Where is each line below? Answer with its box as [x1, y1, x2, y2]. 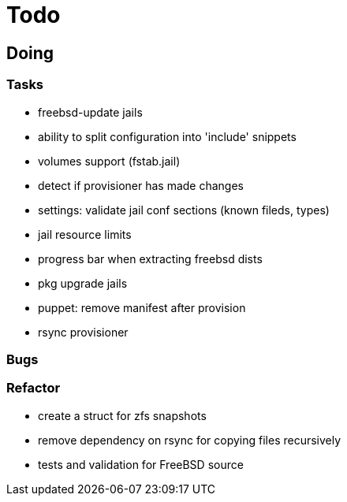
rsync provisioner [38, 325, 129, 339]
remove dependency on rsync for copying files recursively [38, 433, 341, 447]
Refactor [6, 380, 61, 396]
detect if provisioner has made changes [38, 178, 244, 192]
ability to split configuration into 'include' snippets [38, 129, 297, 143]
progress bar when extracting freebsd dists [38, 251, 263, 266]
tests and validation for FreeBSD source [38, 457, 244, 471]
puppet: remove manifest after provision [38, 300, 246, 314]
